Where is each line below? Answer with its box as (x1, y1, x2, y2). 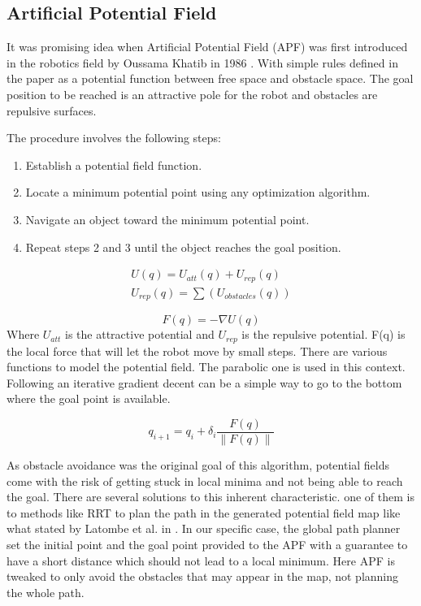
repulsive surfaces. (7, 102, 97, 119)
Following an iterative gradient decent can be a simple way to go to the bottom (7, 374, 402, 391)
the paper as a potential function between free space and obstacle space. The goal (7, 70, 414, 87)
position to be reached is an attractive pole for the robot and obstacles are (7, 85, 378, 102)
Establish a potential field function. (25, 156, 202, 173)
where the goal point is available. (7, 390, 171, 407)
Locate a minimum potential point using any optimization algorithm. (25, 184, 371, 201)
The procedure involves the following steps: (7, 129, 221, 146)
